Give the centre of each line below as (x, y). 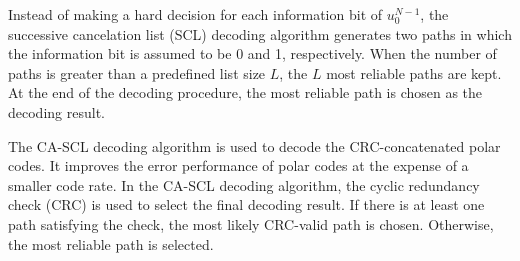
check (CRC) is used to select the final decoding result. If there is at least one (246, 204)
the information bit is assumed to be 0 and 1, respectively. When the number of (252, 53)
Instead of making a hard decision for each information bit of (195, 14)
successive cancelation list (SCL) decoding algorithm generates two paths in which (260, 33)
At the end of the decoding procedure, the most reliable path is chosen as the (245, 92)
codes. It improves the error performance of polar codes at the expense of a (238, 165)
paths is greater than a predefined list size (137, 72)
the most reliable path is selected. (111, 243)
